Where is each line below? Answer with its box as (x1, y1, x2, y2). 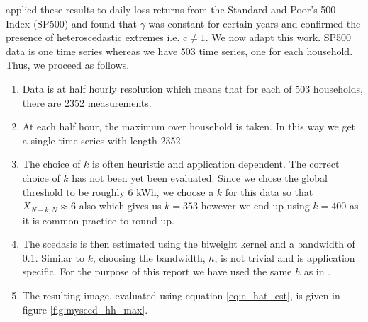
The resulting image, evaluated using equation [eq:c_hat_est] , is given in (22, 287, 340, 302)
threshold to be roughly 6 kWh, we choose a (22, 184, 214, 199)
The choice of (22, 156, 81, 171)
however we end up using (201, 198, 310, 213)
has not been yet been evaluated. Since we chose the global (72, 170, 328, 185)
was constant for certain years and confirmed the (148, 16, 361, 30)
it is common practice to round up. (22, 212, 174, 227)
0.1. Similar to (22, 250, 84, 265)
